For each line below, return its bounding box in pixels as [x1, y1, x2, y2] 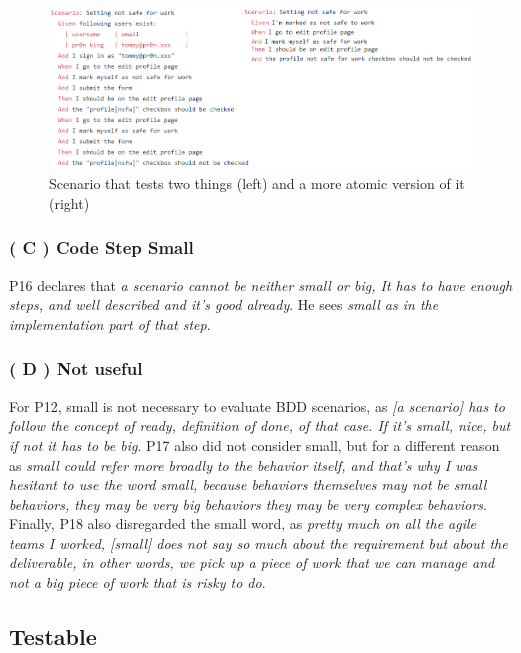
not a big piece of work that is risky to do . [9, 572, 266, 593]
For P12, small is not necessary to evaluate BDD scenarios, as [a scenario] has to [9, 395, 505, 416]
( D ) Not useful [9, 356, 143, 381]
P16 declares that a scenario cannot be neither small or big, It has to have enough [9, 274, 513, 295]
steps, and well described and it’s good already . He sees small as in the [9, 294, 439, 315]
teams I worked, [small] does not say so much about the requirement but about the [9, 532, 508, 553]
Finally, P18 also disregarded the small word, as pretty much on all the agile [9, 513, 477, 534]
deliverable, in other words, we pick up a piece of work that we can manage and [9, 552, 495, 573]
